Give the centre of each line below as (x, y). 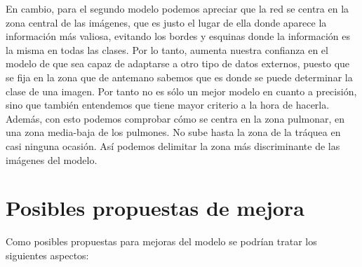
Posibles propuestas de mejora (155, 208)
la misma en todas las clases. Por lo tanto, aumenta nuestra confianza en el (167, 49)
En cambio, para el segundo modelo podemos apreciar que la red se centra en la (177, 8)
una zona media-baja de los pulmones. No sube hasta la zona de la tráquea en (173, 132)
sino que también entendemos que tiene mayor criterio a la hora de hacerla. (168, 105)
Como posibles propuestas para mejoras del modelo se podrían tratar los (161, 241)
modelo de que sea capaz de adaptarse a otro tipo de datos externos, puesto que (178, 63)
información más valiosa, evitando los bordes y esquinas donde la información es (178, 36)
